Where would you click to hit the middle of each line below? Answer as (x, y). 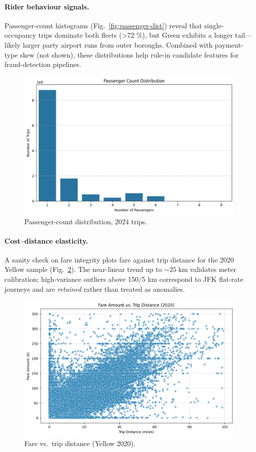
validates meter (213, 269)
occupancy (20, 35)
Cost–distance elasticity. (46, 240)
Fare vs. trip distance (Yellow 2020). (80, 443)
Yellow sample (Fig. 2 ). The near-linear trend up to (83, 269)
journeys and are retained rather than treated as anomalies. (95, 289)
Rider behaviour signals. (47, 6)
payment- (229, 44)
